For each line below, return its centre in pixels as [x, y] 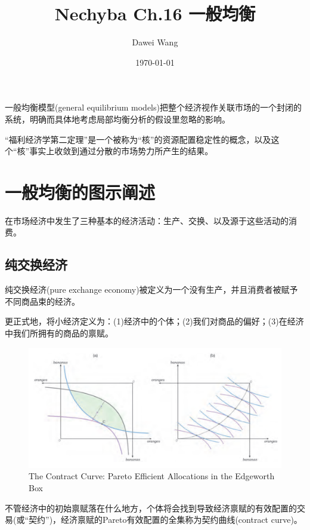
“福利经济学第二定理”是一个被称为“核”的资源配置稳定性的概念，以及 [138, 139]
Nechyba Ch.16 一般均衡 [155, 13]
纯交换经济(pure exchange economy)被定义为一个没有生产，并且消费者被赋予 [151, 289]
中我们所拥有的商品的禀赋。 [59, 333]
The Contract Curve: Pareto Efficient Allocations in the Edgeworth [152, 476]
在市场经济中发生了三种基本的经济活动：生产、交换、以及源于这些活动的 [147, 220]
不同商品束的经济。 [42, 301]
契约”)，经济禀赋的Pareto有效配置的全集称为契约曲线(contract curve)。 [165, 520]
